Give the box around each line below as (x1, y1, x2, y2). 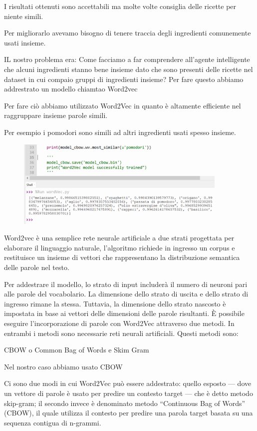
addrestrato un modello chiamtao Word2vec (4, 83, 138, 94)
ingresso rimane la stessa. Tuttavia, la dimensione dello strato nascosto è (4, 298, 226, 308)
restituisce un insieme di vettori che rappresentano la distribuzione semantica (4, 252, 240, 262)
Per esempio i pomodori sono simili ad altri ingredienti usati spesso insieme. (4, 126, 236, 137)
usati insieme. (4, 37, 46, 47)
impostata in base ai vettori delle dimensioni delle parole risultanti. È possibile (4, 308, 245, 318)
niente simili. (4, 10, 43, 21)
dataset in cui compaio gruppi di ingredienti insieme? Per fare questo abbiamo (4, 73, 244, 84)
